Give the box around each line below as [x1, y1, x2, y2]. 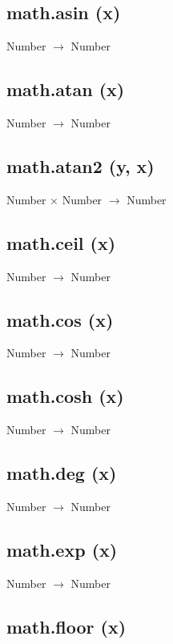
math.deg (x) [6, 461, 117, 485]
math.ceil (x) [6, 230, 116, 255]
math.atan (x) [6, 77, 125, 102]
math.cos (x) [6, 307, 114, 332]
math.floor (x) [6, 614, 127, 638]
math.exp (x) [6, 537, 118, 561]
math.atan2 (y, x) [6, 153, 155, 178]
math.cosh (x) [6, 384, 124, 409]
